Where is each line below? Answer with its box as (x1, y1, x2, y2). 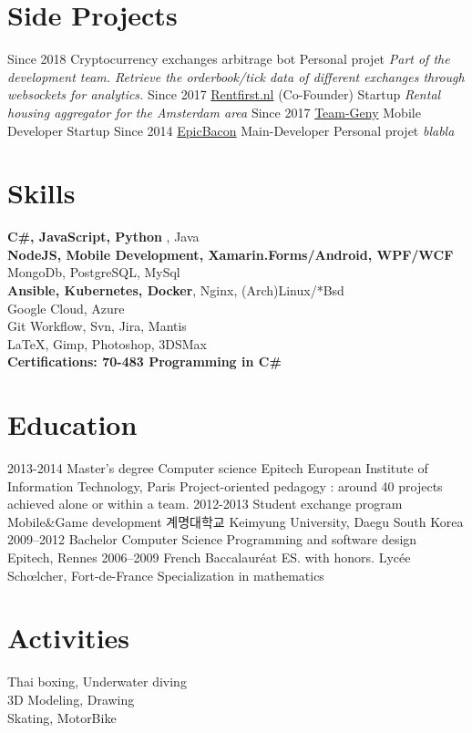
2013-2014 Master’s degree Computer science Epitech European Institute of (7, 459, 428, 478)
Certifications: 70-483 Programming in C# (7, 352, 282, 371)
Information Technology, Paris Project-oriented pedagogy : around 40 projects (7, 476, 443, 495)
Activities (7, 619, 130, 656)
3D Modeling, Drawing (7, 689, 135, 708)
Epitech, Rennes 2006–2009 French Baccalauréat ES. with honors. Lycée (7, 548, 411, 567)
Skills (7, 174, 76, 212)
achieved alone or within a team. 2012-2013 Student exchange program (7, 494, 403, 513)
